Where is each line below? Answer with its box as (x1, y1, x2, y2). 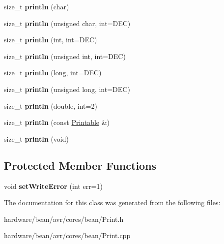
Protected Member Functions (4, 157, 157, 173)
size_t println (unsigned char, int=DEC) (4, 18, 131, 28)
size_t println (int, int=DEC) (4, 34, 97, 45)
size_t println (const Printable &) (4, 117, 110, 127)
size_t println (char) (4, 1, 69, 11)
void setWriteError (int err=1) (4, 181, 103, 191)
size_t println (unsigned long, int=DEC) (4, 84, 130, 94)
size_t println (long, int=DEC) (4, 67, 102, 78)
